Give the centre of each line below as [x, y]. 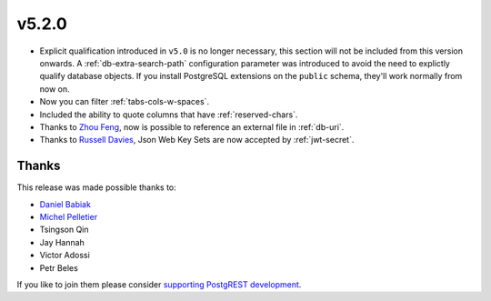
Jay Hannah [62, 242]
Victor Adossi [65, 256]
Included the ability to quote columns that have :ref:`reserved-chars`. [169, 115]
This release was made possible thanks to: [96, 187]
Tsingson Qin [65, 230]
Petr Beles [59, 267]
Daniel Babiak [65, 204]
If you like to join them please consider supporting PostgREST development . [159, 284]
